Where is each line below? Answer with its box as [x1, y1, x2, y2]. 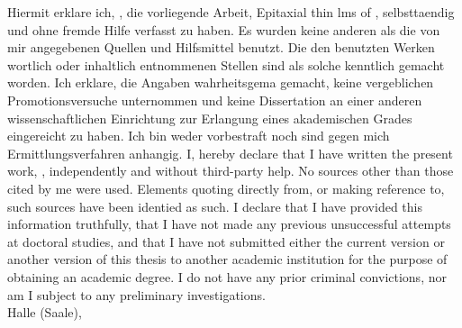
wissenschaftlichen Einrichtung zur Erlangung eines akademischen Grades [7, 108, 412, 127]
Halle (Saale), [7, 303, 82, 322]
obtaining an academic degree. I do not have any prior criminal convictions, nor [7, 267, 447, 286]
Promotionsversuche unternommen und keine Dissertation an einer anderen [7, 90, 422, 109]
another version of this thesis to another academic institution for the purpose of [7, 250, 448, 269]
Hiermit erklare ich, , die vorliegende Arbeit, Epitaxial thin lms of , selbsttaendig [7, 3, 455, 21]
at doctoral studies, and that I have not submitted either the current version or [7, 232, 445, 251]
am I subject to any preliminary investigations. [7, 285, 266, 304]
